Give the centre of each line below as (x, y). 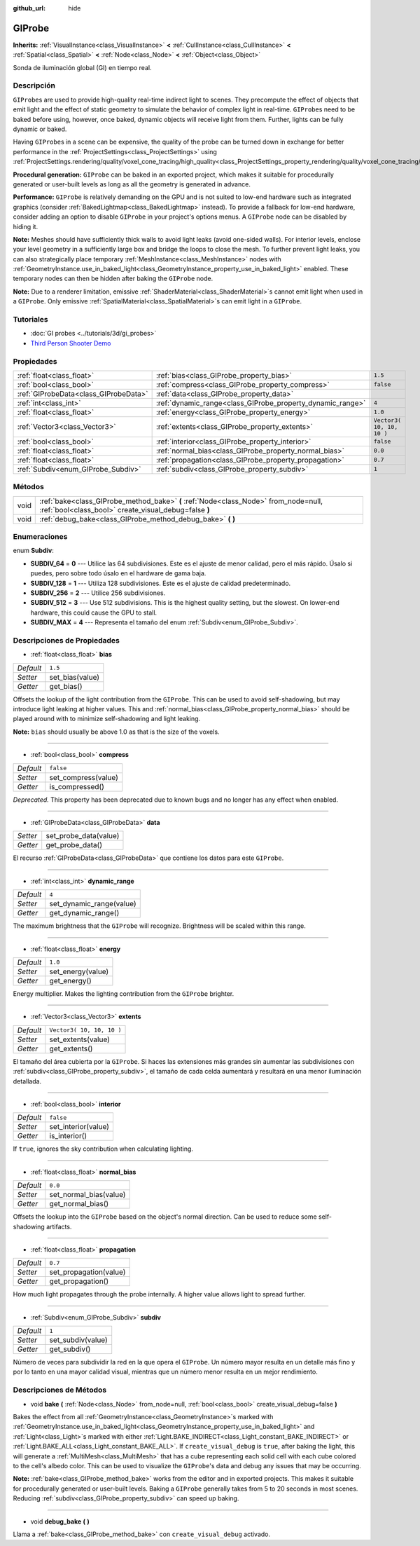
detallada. (27, 1081)
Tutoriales (30, 320)
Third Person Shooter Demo (71, 343)
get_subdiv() (70, 1349)
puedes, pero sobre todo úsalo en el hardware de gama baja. (118, 573)
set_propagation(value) (87, 1272)
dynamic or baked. (40, 129)
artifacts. (59, 1226)
